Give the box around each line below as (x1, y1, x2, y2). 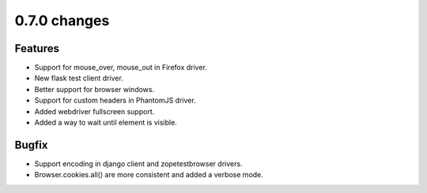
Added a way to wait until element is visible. (34, 118, 177, 128)
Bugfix (14, 138, 48, 151)
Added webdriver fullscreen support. (34, 106, 155, 116)
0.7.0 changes (14, 12, 110, 29)
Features (14, 42, 59, 55)
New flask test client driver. (34, 73, 124, 83)
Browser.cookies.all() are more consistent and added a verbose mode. (34, 170, 264, 180)
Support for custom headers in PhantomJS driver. (34, 95, 197, 106)
